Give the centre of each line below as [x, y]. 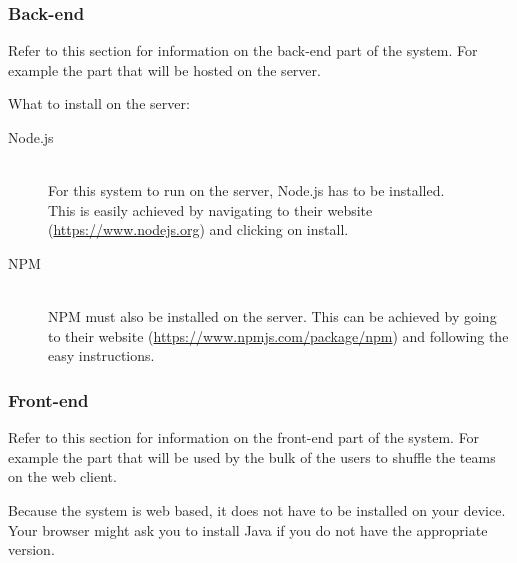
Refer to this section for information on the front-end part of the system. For [244, 437]
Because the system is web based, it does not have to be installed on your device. [257, 509]
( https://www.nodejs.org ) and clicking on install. [198, 229]
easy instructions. [101, 355]
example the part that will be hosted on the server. [164, 69]
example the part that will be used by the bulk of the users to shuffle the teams [252, 456]
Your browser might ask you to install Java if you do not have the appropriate [248, 529]
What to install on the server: [99, 103]
